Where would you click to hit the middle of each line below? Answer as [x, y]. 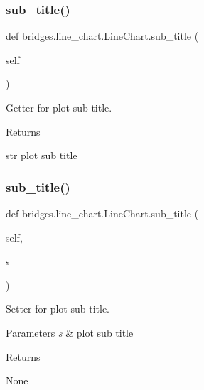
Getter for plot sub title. [59, 107]
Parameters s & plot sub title [70, 332]
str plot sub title [42, 155]
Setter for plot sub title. [58, 309]
